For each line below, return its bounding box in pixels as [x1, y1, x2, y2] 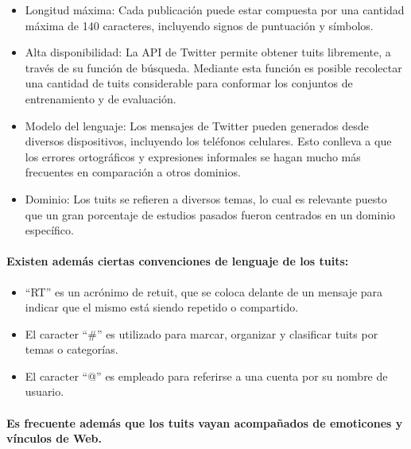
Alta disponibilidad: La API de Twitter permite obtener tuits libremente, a [25, 44, 391, 60]
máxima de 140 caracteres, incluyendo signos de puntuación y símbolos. [25, 17, 374, 33]
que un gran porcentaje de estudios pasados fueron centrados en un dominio [25, 206, 396, 223]
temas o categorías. [25, 341, 118, 358]
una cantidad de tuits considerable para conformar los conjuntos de [25, 75, 353, 91]
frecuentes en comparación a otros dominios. [25, 164, 241, 180]
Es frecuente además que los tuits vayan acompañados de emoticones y [6, 414, 403, 431]
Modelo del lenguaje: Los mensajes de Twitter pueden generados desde [25, 117, 369, 134]
